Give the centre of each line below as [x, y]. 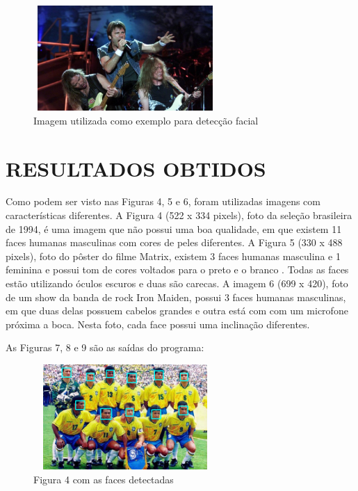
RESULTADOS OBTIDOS [136, 168]
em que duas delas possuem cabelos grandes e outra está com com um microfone [177, 311]
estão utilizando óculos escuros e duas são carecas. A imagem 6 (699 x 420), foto [177, 283]
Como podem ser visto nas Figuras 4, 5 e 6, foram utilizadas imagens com [163, 201]
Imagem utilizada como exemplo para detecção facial [146, 120]
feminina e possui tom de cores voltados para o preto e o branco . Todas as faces [177, 269]
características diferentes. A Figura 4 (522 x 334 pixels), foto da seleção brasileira [179, 215]
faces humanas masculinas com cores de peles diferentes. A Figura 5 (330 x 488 [174, 242]
